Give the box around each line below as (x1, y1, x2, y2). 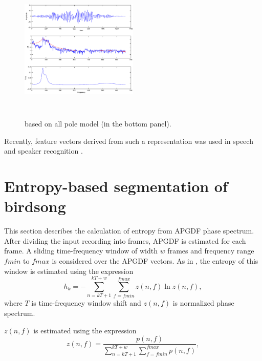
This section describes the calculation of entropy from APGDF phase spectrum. (4, 225, 254, 236)
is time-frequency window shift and (31, 298, 141, 308)
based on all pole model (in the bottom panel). (25, 118, 171, 129)
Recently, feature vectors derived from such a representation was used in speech (4, 135, 253, 146)
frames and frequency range (167, 245, 254, 256)
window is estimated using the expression (4, 265, 134, 276)
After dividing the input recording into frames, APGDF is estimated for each (4, 235, 246, 246)
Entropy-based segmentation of (4, 176, 228, 197)
